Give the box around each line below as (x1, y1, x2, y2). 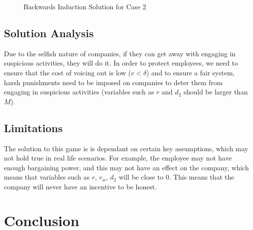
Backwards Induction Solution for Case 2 (23, 1, 146, 11)
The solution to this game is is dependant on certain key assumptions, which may (4, 143, 248, 153)
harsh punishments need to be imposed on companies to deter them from (4, 77, 223, 87)
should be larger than (183, 87, 248, 97)
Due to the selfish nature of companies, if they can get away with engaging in (4, 48, 236, 58)
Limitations (4, 120, 63, 135)
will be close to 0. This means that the (119, 172, 234, 182)
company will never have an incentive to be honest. (4, 181, 157, 191)
